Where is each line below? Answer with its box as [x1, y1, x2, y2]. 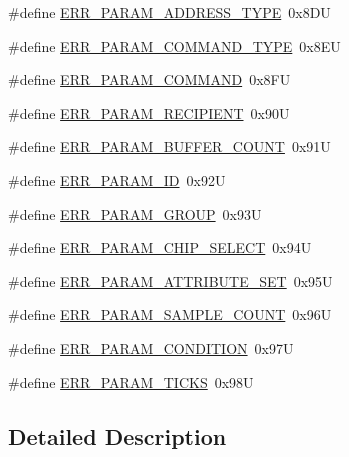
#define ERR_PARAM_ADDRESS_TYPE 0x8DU [8, 2, 331, 22]
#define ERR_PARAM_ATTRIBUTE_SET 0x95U [8, 270, 333, 291]
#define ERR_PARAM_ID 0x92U [8, 169, 226, 190]
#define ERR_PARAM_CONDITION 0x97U [8, 337, 294, 358]
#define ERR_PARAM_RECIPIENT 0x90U [8, 102, 290, 123]
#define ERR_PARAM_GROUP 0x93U [8, 203, 262, 224]
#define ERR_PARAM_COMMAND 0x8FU [8, 69, 291, 90]
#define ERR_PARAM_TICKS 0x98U [8, 371, 254, 392]
